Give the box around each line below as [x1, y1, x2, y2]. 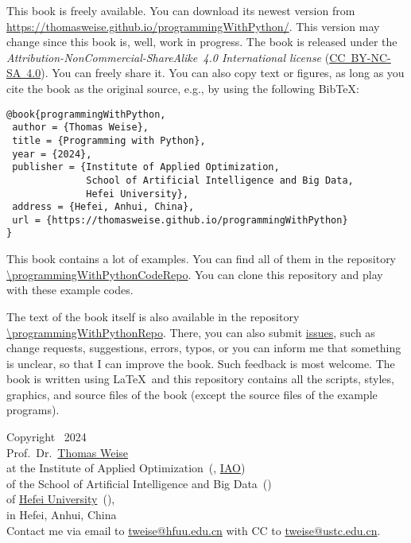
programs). [6, 401, 60, 418]
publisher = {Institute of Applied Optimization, [12, 161, 280, 173]
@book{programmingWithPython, [6, 108, 166, 120]
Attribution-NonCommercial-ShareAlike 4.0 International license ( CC [6, 48, 346, 65]
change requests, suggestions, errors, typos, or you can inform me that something [6, 339, 401, 356]
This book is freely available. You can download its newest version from [6, 2, 355, 18]
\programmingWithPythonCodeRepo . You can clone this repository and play [6, 266, 383, 282]
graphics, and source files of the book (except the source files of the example [6, 386, 378, 402]
